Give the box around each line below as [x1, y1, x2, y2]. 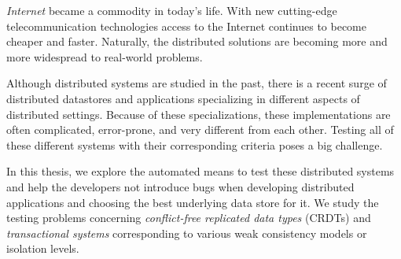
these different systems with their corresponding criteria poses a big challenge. [6, 136, 383, 153]
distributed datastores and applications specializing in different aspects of [6, 90, 360, 106]
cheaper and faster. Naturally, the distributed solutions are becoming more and [6, 33, 388, 50]
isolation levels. [6, 240, 79, 257]
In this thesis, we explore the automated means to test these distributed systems [6, 163, 395, 179]
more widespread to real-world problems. [6, 48, 203, 65]
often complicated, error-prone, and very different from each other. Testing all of [6, 121, 394, 138]
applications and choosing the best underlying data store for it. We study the [6, 194, 379, 210]
